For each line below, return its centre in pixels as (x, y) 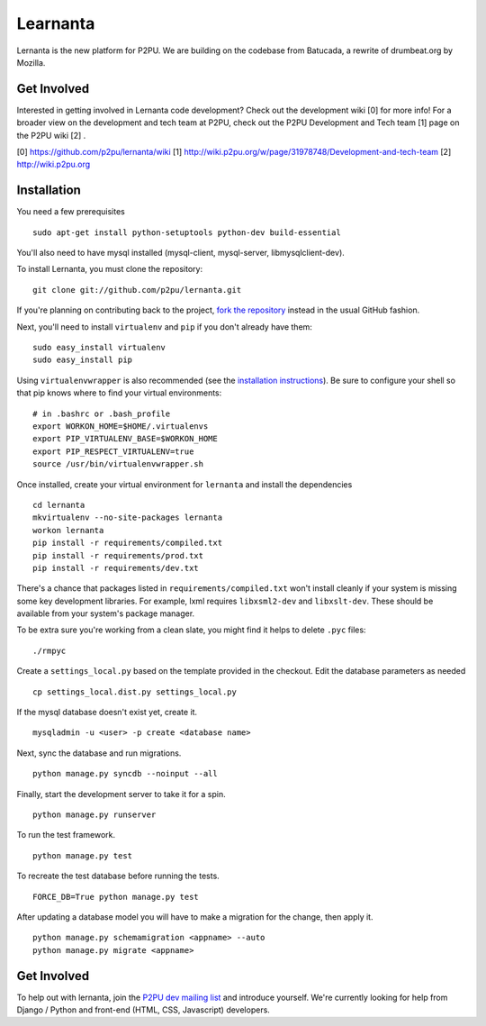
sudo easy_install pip (83, 360)
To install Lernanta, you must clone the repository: (109, 269)
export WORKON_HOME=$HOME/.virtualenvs (121, 427)
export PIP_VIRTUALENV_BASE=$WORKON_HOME (125, 439)
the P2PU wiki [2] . (51, 135)
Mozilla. (31, 62)
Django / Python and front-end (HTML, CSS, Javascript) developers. (143, 1010)
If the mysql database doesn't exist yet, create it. (107, 713)
